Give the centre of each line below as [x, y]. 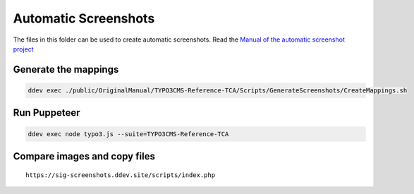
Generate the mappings [66, 69]
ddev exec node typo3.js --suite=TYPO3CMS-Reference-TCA [128, 134]
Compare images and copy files [84, 156]
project [24, 49]
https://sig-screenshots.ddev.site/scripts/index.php [120, 175]
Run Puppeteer [47, 113]
